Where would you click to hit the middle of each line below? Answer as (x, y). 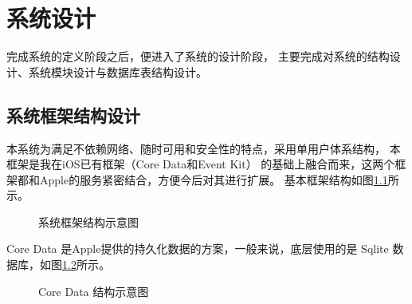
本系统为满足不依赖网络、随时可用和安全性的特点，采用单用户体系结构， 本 (204, 148)
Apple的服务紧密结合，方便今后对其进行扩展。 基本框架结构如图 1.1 (214, 179)
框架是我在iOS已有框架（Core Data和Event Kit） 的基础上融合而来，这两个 (201, 164)
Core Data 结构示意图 (94, 291)
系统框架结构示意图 (88, 221)
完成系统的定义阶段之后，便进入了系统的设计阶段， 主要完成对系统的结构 (198, 56)
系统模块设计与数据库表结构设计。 (118, 71)
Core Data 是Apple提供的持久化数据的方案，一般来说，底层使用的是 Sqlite (198, 249)
